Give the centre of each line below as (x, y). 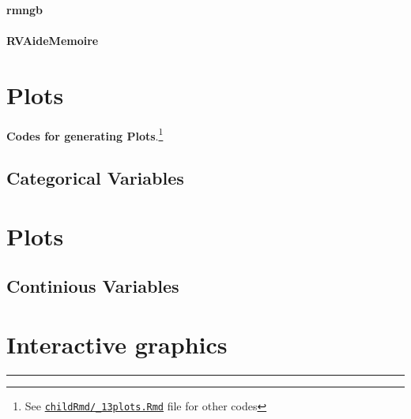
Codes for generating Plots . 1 (85, 134)
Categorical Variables (95, 178)
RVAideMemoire (53, 40)
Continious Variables (93, 286)
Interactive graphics (117, 344)
